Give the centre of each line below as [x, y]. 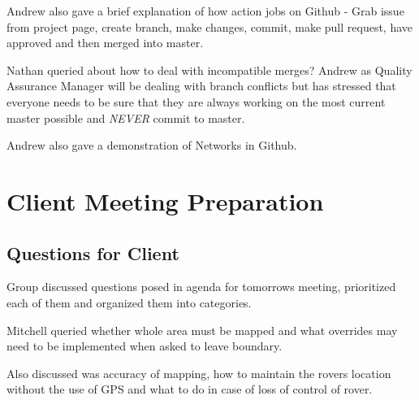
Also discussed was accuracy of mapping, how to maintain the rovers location [199, 373]
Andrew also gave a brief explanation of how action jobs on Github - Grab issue [205, 11]
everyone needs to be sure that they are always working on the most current [196, 101]
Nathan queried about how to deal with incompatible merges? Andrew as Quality [209, 70]
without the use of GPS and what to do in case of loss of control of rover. [190, 389]
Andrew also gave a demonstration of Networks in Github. [152, 145]
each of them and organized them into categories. [129, 302]
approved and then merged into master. [105, 43]
